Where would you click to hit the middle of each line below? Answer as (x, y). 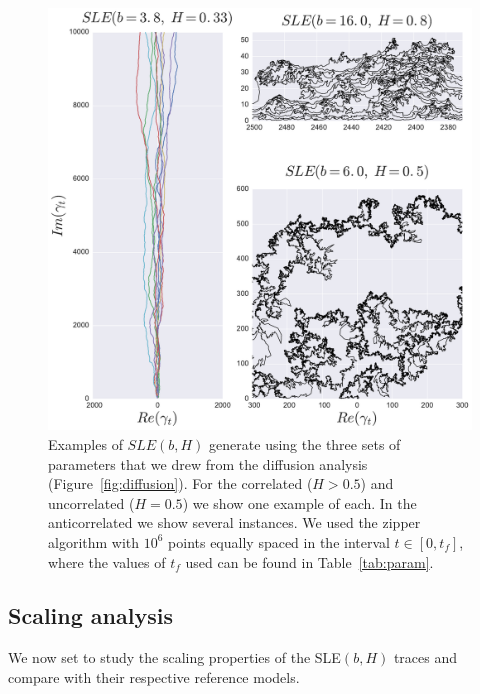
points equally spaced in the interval (279, 541)
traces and (425, 657)
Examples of (85, 443)
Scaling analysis (90, 615)
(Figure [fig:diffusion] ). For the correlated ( (180, 483)
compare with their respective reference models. (154, 676)
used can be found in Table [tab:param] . (309, 561)
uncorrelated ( (91, 502)
